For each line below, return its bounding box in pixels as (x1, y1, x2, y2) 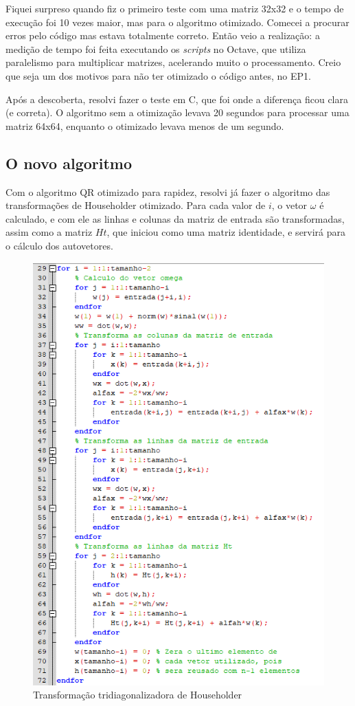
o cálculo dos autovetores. (5, 238, 113, 252)
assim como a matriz (5, 225, 93, 239)
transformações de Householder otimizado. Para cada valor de (5, 198, 266, 212)
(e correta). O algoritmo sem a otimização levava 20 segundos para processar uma (5, 105, 350, 120)
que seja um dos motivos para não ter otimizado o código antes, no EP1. (5, 68, 311, 82)
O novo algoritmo (5, 152, 133, 173)
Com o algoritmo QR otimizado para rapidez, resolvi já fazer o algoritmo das (5, 184, 330, 199)
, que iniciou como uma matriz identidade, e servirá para (106, 225, 346, 239)
